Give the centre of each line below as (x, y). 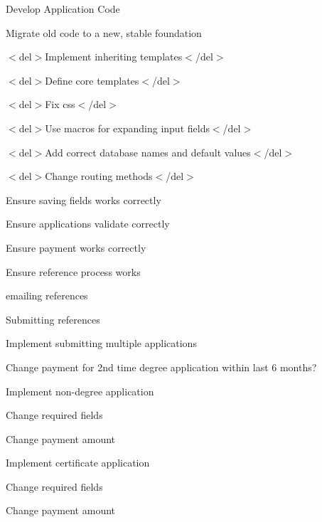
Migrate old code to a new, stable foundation (104, 32)
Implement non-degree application (80, 391)
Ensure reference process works (73, 271)
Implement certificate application (78, 463)
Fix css (60, 104)
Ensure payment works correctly (76, 247)
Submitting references (53, 319)
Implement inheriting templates (114, 57)
